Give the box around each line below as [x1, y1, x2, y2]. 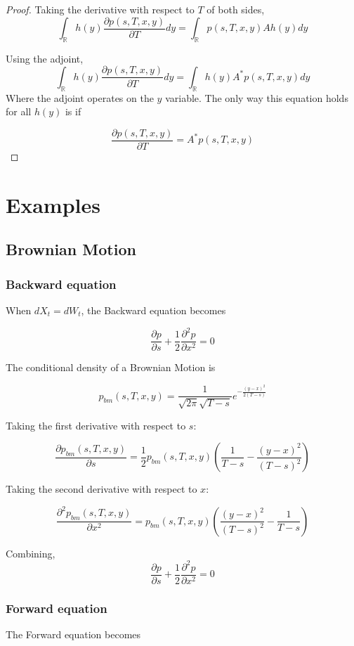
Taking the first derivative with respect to [6, 418, 186, 432]
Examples [6, 190, 100, 219]
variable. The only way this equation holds [165, 90, 348, 105]
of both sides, [206, 2, 265, 16]
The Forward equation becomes [6, 626, 141, 641]
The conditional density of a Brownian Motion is [6, 360, 216, 375]
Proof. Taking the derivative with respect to [6, 2, 195, 16]
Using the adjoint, [6, 51, 84, 65]
